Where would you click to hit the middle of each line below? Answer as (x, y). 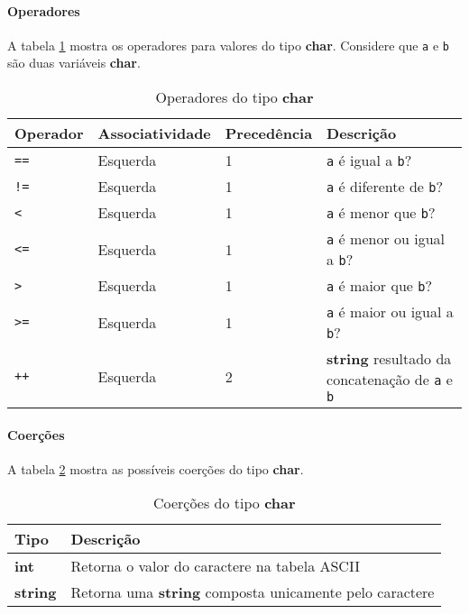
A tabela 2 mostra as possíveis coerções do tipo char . (156, 468)
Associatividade (154, 133)
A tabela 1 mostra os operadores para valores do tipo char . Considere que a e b (228, 45)
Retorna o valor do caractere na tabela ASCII (215, 566)
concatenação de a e (390, 380)
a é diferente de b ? (385, 187)
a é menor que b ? (381, 213)
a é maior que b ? (379, 286)
